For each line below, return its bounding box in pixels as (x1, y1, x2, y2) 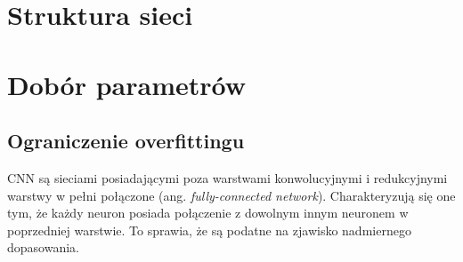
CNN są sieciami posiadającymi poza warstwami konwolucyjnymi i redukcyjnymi (7, 168, 448, 187)
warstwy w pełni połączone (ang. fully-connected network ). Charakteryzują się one (7, 186, 456, 204)
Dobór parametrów (7, 66, 246, 102)
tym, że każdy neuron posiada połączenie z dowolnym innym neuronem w (7, 203, 409, 222)
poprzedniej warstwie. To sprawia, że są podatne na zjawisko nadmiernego (7, 220, 411, 239)
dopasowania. (7, 238, 79, 257)
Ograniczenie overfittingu (7, 127, 245, 155)
